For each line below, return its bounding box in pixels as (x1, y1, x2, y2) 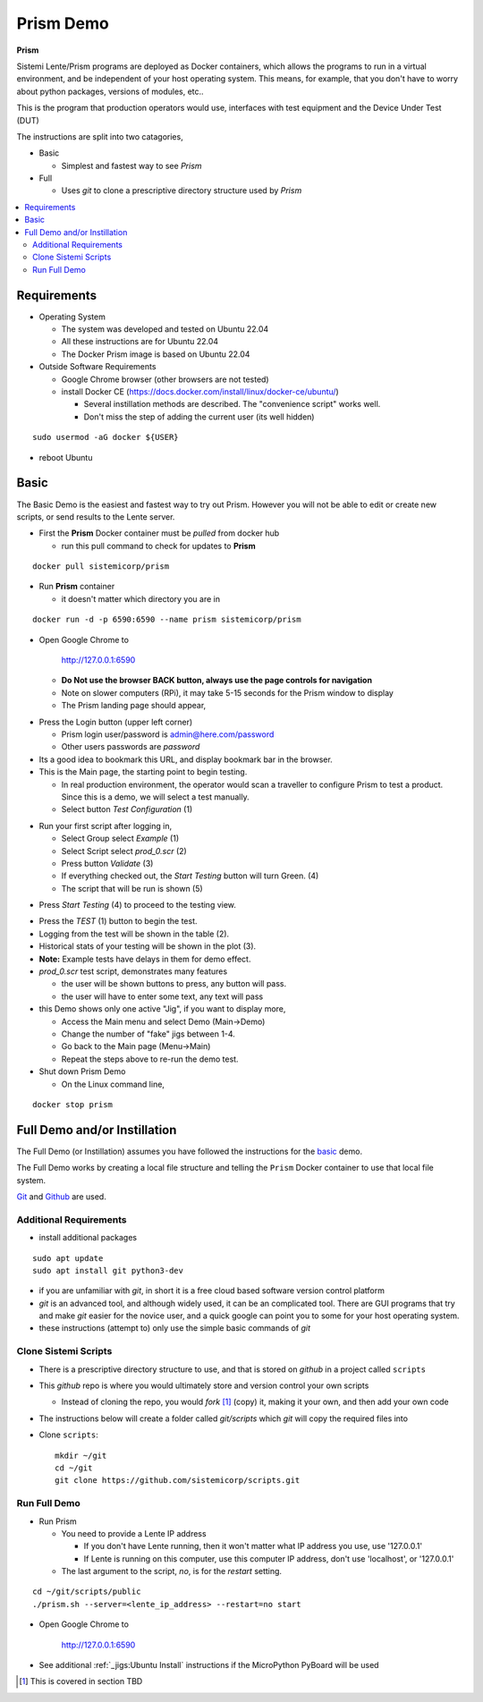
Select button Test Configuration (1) (61, 804, 193, 815)
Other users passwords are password (61, 741, 200, 752)
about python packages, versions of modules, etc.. (16, 86, 205, 97)
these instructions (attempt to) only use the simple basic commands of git (38, 1323, 310, 1334)
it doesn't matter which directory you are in (61, 593, 221, 604)
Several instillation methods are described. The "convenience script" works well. (83, 399, 381, 410)
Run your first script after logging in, (38, 820, 173, 831)
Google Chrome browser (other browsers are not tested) (61, 374, 269, 385)
